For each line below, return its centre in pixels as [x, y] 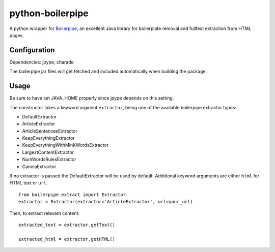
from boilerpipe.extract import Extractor [72, 195]
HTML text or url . [29, 183]
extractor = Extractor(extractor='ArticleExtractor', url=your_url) [106, 202]
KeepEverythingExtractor [48, 138]
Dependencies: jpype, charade [42, 62]
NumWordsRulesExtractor [49, 160]
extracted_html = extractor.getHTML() [67, 239]
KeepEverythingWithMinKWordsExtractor [65, 145]
